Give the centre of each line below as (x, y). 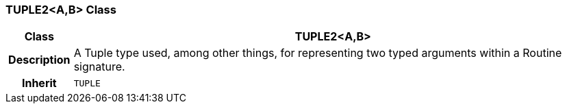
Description (39, 60)
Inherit (39, 83)
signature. (99, 67)
